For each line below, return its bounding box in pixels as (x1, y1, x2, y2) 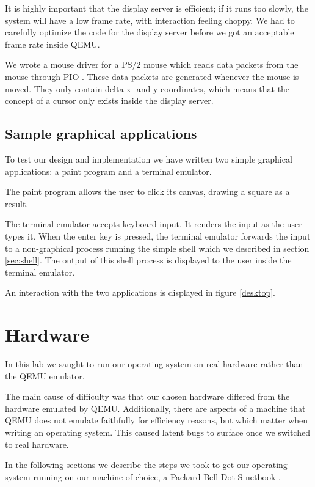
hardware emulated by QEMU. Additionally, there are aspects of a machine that (5, 401, 306, 414)
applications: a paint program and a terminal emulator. (5, 164, 212, 177)
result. (5, 197, 29, 210)
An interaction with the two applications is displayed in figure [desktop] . (5, 286, 275, 299)
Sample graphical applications (5, 124, 197, 143)
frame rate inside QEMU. (5, 37, 100, 50)
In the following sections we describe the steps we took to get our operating (5, 458, 288, 471)
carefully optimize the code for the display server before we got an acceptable (5, 26, 294, 38)
